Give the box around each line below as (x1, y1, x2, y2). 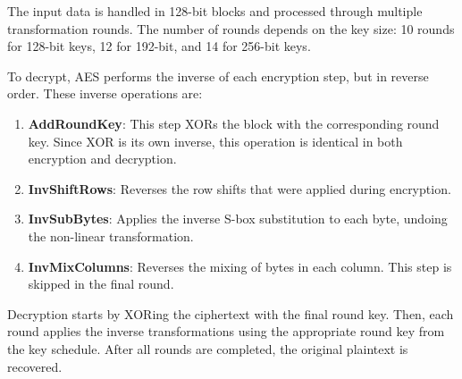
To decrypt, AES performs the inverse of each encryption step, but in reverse (7, 66, 429, 85)
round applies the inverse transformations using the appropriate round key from (7, 322, 445, 341)
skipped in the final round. (28, 274, 174, 293)
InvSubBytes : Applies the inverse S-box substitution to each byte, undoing (28, 209, 448, 228)
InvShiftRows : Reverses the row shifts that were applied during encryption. (28, 179, 451, 198)
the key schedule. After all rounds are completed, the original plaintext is (7, 339, 408, 358)
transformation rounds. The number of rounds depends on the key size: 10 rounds (7, 19, 455, 38)
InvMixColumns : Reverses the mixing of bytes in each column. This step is (28, 257, 452, 275)
